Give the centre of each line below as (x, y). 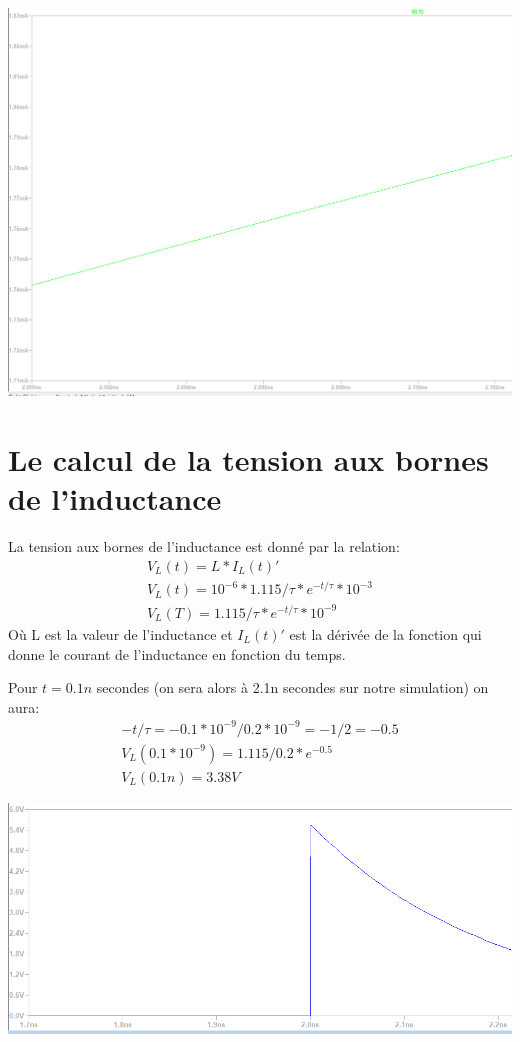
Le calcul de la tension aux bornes (248, 459)
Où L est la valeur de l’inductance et (120, 633)
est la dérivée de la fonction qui (385, 633)
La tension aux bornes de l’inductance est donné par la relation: (204, 546)
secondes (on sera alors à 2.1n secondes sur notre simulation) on (292, 687)
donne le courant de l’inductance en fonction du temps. (177, 653)
